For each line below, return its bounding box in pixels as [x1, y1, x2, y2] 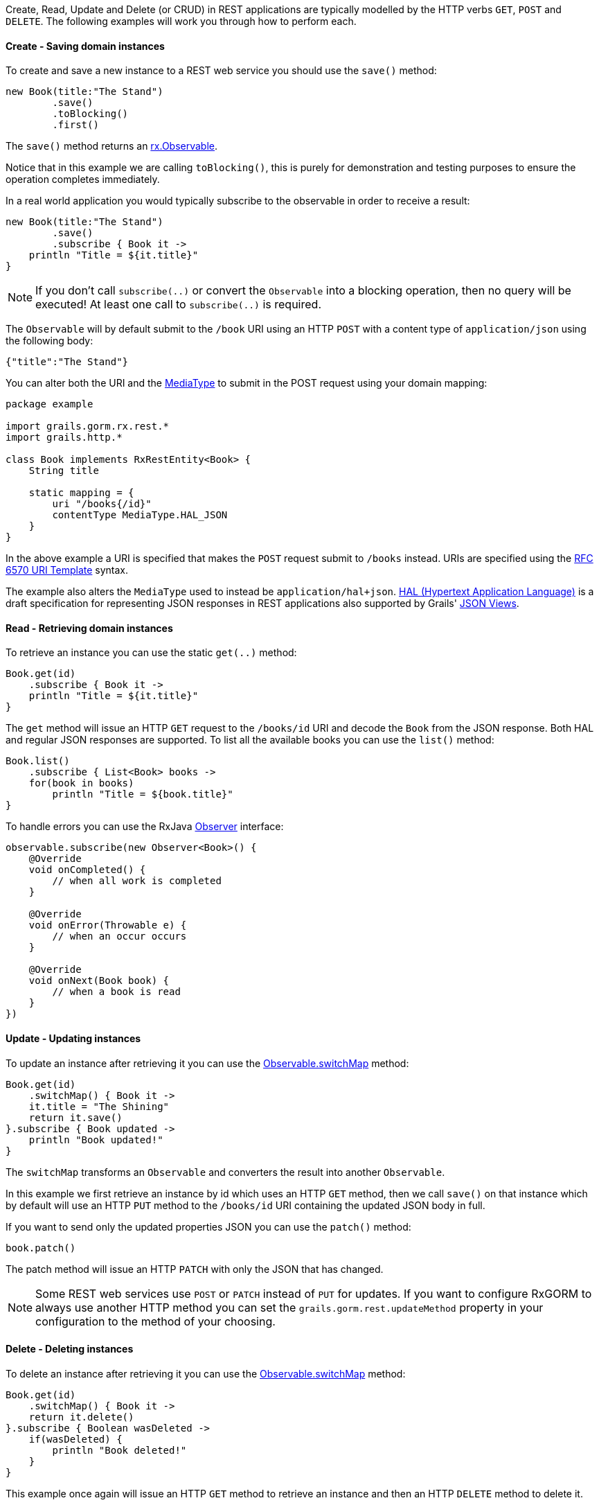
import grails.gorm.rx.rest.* [6, 421, 170, 432]
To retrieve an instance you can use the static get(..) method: [6, 646, 297, 659]
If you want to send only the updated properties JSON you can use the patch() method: [6, 1220, 411, 1233]
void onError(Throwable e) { [28, 919, 187, 931]
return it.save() [28, 1111, 123, 1123]
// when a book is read [52, 986, 181, 998]
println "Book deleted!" [52, 1444, 187, 1456]
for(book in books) [28, 777, 134, 789]
